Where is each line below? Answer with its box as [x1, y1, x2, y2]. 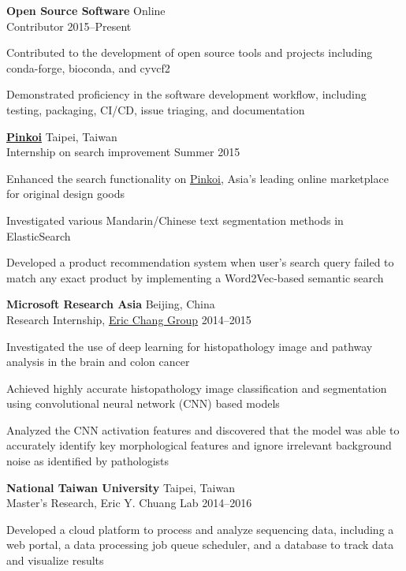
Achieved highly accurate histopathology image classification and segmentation [6, 379, 387, 396]
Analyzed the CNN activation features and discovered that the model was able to [6, 421, 400, 438]
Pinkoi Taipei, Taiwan [6, 128, 117, 144]
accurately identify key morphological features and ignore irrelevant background [6, 437, 392, 453]
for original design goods [6, 185, 125, 202]
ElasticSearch [6, 227, 71, 244]
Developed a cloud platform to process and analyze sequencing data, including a [6, 521, 394, 537]
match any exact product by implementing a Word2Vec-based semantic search [6, 269, 384, 285]
